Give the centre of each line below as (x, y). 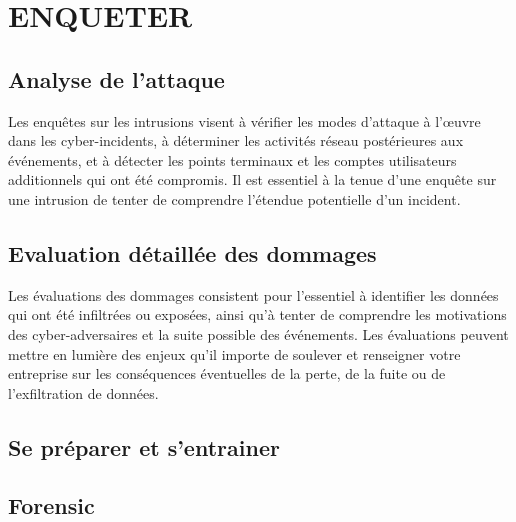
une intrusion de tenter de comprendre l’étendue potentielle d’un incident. (234, 198)
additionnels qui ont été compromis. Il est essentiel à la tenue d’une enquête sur (252, 179)
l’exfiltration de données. (83, 392)
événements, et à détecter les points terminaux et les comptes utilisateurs (232, 159)
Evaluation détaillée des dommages (192, 252)
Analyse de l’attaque (116, 78)
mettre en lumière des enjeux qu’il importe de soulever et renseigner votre (234, 353)
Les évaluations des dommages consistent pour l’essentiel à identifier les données (253, 294)
